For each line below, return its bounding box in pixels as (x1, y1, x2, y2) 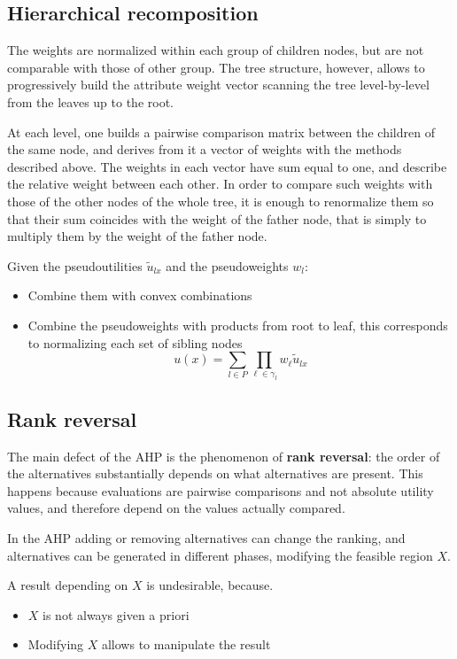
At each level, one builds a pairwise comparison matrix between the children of (7, 122, 435, 141)
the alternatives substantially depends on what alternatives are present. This (7, 464, 423, 483)
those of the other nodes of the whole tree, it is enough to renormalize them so (7, 191, 434, 210)
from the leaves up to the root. (7, 92, 174, 111)
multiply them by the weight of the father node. (7, 227, 267, 245)
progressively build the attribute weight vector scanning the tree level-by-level (7, 75, 430, 94)
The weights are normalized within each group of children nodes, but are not (7, 41, 424, 59)
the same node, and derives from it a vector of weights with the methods (7, 140, 402, 159)
